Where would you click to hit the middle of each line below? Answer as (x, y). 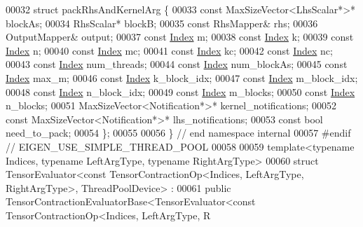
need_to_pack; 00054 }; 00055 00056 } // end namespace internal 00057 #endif (178, 133)
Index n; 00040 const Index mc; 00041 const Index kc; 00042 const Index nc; (169, 50)
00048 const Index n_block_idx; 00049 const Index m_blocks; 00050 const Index (180, 91)
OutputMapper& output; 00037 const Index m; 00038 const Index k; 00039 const (180, 37)
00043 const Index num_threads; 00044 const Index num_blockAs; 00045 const (177, 64)
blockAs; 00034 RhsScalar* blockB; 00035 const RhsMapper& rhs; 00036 (162, 23)
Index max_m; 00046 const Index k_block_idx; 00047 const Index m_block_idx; (182, 77)
